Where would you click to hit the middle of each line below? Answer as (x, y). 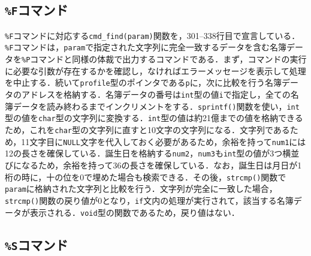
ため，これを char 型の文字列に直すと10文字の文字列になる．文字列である (147, 129)
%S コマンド (37, 244)
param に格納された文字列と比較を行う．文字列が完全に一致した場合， (141, 189)
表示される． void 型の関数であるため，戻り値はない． (135, 212)
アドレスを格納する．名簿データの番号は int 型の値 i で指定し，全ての (156, 94)
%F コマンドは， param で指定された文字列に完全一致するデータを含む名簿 (146, 47)
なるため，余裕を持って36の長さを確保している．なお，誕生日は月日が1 (161, 165)
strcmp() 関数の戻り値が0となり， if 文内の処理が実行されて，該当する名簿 (149, 200)
